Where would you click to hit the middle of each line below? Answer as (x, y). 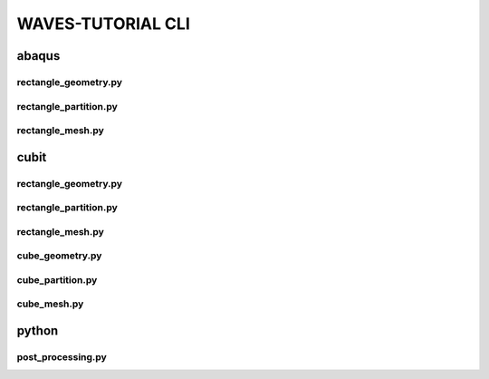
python (38, 331)
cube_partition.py (57, 279)
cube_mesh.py (50, 304)
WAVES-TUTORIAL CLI (103, 24)
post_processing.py (62, 357)
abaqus (38, 56)
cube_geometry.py (59, 256)
